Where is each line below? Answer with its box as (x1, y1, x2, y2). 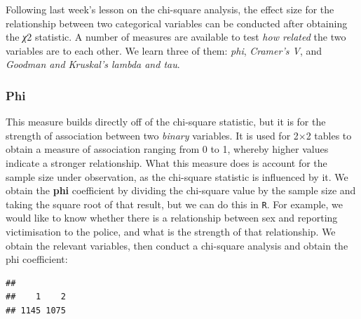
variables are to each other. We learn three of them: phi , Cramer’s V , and (6, 43, 322, 57)
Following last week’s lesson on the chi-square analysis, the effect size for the (6, 2, 334, 16)
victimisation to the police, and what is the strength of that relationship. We (6, 224, 336, 238)
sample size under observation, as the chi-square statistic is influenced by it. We (6, 169, 348, 184)
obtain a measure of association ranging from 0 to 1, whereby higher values (6, 142, 329, 156)
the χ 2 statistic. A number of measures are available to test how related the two (6, 29, 346, 44)
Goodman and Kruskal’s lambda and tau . (6, 57, 180, 72)
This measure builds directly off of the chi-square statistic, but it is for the (6, 114, 326, 129)
